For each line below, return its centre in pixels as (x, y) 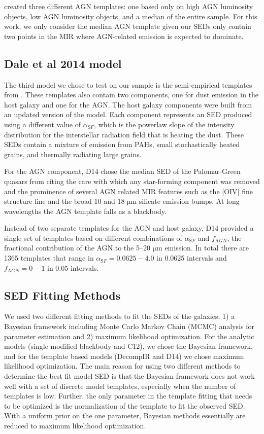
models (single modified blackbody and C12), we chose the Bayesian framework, (128, 346)
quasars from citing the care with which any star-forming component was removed (132, 181)
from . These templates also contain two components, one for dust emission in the (131, 95)
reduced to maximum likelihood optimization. (75, 425)
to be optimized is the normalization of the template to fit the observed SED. (125, 405)
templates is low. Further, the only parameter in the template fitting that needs (128, 396)
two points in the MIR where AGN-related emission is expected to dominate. (124, 36)
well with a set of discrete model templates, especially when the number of (120, 386)
